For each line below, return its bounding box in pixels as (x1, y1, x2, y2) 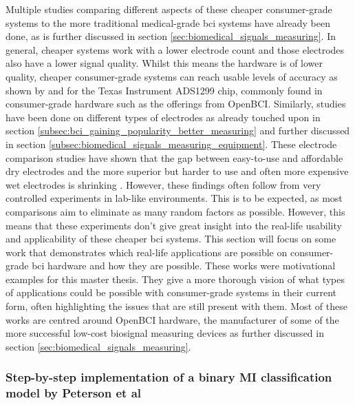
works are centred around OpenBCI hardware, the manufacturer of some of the (6, 312, 339, 326)
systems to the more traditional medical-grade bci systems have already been (6, 15, 330, 30)
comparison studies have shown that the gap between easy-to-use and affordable (6, 150, 343, 165)
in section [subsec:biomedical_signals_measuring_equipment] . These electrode (6, 136, 337, 151)
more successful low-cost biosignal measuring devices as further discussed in (6, 326, 324, 340)
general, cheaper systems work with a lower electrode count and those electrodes (6, 42, 345, 56)
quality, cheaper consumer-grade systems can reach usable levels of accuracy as (6, 69, 338, 83)
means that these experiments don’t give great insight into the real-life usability (6, 218, 342, 232)
